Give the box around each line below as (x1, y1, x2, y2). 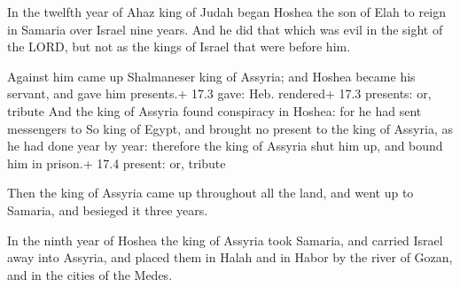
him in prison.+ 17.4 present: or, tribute (7, 153, 226, 172)
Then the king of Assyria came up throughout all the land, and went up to (7, 183, 414, 202)
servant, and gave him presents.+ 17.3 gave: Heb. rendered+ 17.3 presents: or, (7, 84, 432, 103)
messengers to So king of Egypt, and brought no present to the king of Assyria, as (7, 119, 453, 137)
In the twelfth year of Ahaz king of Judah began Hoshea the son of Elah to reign (7, 3, 446, 20)
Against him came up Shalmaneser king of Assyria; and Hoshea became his (7, 66, 416, 85)
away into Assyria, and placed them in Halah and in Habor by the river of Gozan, (7, 248, 453, 267)
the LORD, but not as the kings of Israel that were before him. (7, 37, 351, 56)
